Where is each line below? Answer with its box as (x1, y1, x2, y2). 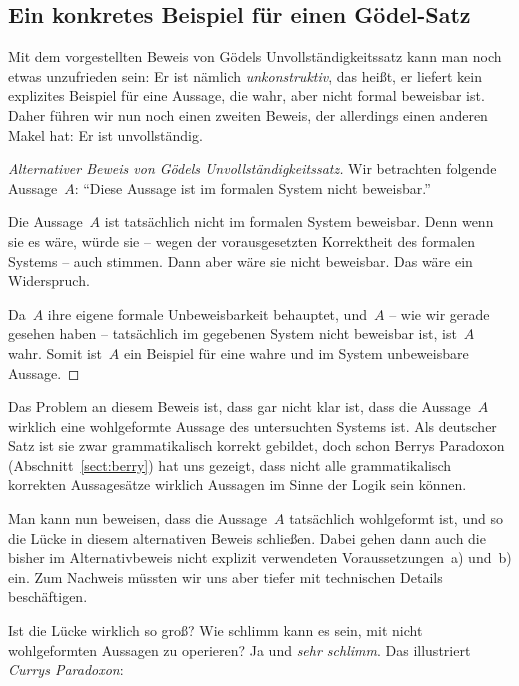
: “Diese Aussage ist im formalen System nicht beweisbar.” (74, 177, 431, 198)
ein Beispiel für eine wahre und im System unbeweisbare (124, 342, 469, 363)
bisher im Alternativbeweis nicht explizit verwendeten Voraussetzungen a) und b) (8, 547, 512, 568)
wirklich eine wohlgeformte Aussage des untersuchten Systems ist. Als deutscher (8, 415, 497, 436)
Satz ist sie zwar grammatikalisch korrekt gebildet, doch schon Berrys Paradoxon (8, 435, 505, 456)
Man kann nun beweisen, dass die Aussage (8, 508, 267, 529)
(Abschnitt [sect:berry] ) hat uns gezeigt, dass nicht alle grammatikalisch (8, 454, 452, 475)
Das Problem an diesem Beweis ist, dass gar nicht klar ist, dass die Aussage (8, 396, 471, 417)
